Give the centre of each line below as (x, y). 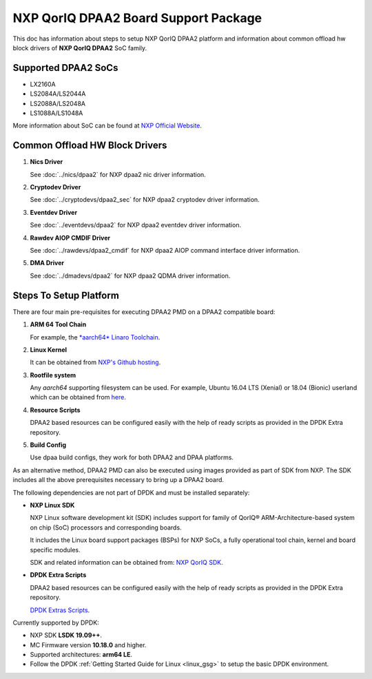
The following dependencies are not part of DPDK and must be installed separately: (131, 492)
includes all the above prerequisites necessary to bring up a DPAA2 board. (118, 480)
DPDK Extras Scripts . (60, 610)
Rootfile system (53, 375)
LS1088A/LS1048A (56, 113)
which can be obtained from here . (78, 397)
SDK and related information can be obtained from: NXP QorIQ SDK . (126, 562)
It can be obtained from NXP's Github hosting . (95, 362)
